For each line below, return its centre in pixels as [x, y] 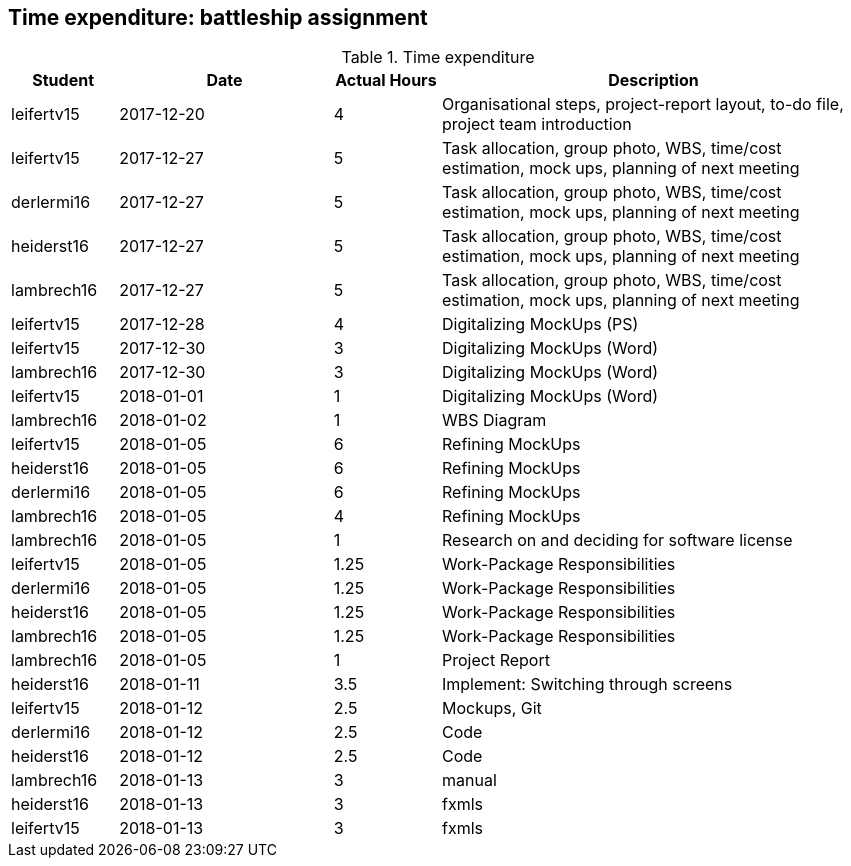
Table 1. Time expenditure [438, 57]
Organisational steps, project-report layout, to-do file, [643, 104]
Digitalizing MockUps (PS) [540, 324]
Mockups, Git [492, 708]
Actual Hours [386, 80]
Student [63, 80]
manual [469, 780]
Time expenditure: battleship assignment [218, 17]
